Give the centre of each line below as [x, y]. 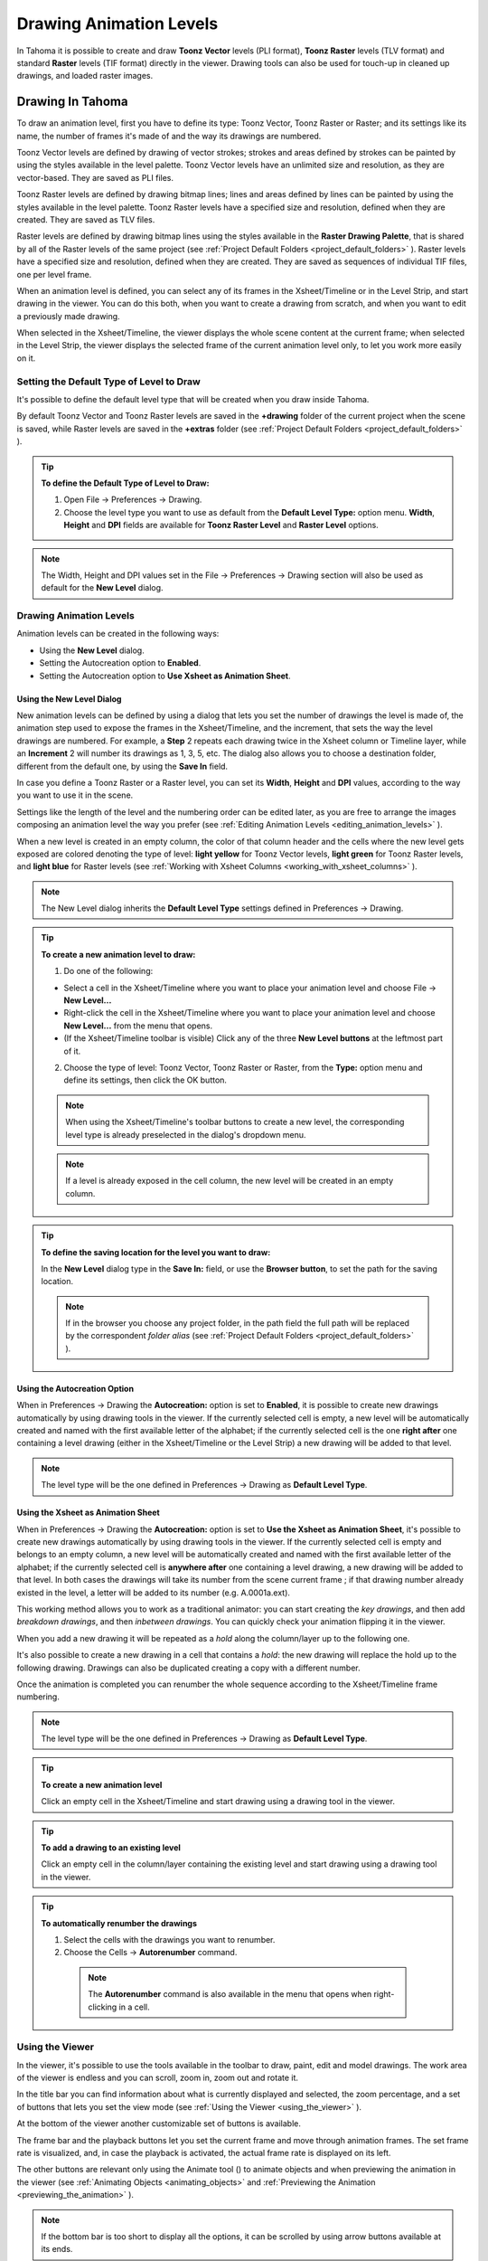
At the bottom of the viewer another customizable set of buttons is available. [159, 2124]
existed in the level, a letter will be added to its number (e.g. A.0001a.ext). [154, 1593]
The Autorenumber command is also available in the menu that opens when [230, 1994]
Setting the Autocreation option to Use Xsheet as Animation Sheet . [165, 676]
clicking [103, 2007]
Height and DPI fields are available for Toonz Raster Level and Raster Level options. [221, 525]
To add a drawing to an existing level [111, 1848]
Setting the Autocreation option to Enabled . [120, 663]
